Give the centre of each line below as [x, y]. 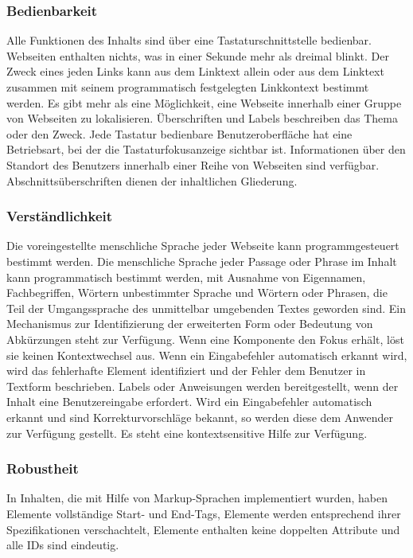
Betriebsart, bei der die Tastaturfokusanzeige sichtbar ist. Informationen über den [206, 149]
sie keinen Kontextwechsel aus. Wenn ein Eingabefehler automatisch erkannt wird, [207, 355]
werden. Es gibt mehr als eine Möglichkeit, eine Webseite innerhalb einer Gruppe [204, 102]
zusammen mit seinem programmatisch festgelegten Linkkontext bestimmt [188, 87]
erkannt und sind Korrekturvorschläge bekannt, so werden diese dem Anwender [200, 417]
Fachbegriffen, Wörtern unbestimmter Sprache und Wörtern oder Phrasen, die [197, 293]
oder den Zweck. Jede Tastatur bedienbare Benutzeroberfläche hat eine [179, 133]
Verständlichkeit [60, 216]
